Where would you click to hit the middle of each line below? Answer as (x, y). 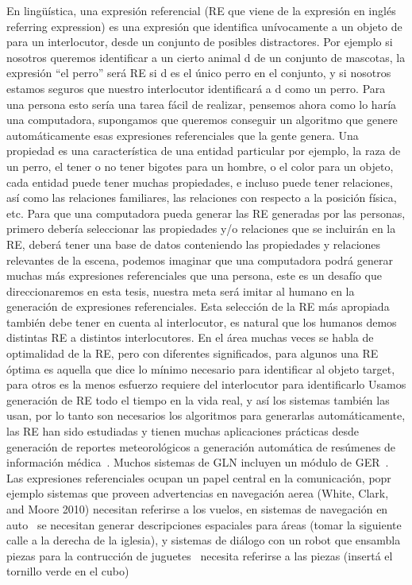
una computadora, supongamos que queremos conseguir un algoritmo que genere (202, 120)
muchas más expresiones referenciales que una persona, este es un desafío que (194, 275)
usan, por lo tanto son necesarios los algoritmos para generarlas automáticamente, (206, 415)
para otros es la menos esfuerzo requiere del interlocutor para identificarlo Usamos (206, 384)
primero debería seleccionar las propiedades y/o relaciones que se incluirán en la (201, 229)
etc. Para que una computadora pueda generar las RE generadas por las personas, (206, 213)
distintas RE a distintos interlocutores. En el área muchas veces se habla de (190, 337)
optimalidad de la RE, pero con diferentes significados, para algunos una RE (193, 353)
